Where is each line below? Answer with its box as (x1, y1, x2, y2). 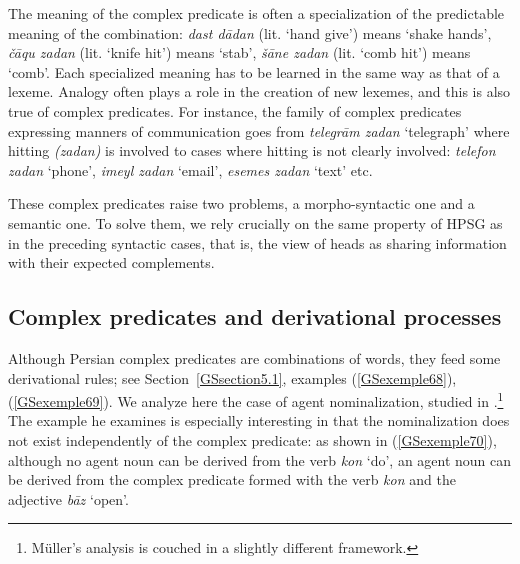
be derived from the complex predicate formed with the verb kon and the (8, 469, 456, 490)
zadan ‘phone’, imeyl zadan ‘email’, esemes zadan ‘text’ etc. (8, 159, 373, 180)
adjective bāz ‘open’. (8, 488, 129, 509)
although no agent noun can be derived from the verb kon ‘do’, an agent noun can (8, 449, 512, 470)
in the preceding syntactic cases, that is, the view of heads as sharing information (8, 232, 507, 253)
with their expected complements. (8, 252, 215, 273)
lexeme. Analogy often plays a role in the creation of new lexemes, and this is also (8, 81, 511, 102)
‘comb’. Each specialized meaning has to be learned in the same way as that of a (8, 61, 500, 82)
